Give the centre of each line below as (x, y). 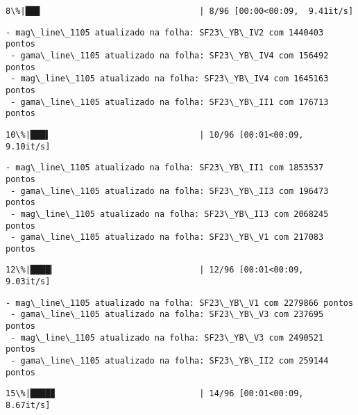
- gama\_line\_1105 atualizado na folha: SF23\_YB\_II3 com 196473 (170, 191)
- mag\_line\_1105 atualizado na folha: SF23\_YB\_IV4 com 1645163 (170, 79)
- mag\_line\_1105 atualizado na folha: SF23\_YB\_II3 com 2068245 (170, 214)
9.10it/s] (28, 146)
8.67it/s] (28, 406)
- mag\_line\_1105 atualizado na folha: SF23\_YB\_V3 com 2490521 (167, 337)
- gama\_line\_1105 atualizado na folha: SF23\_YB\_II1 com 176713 (170, 102)
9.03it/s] (28, 282)
